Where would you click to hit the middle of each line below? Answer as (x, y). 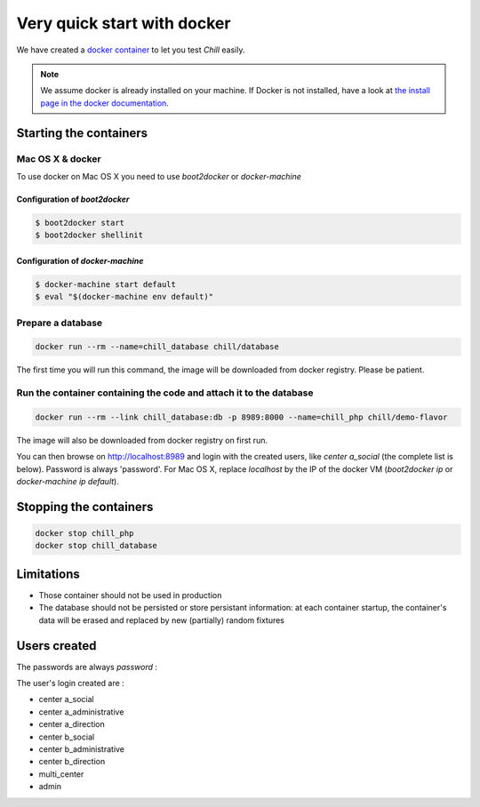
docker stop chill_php (84, 534)
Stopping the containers (85, 507)
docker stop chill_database (96, 546)
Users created (56, 646)
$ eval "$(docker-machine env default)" (124, 297)
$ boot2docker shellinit (89, 235)
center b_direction (72, 762)
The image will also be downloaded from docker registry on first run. (142, 440)
